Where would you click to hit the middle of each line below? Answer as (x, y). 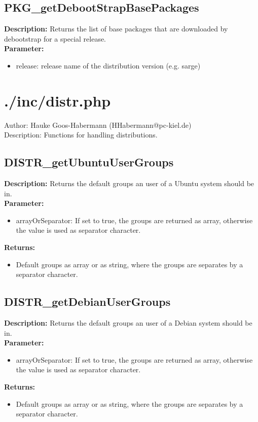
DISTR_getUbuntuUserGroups (89, 162)
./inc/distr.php (58, 100)
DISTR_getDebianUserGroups (87, 302)
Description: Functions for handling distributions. (81, 135)
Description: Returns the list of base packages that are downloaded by (116, 29)
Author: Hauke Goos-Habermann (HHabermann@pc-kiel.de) (98, 125)
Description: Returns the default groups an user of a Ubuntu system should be (129, 183)
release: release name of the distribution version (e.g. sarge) (108, 65)
